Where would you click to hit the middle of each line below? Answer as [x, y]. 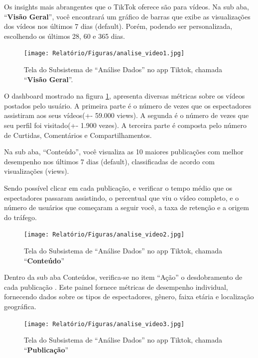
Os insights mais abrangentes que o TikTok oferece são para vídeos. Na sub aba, [127, 6]
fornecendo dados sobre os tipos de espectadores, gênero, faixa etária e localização [129, 297]
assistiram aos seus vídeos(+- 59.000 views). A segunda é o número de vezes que [127, 115]
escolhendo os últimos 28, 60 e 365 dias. [64, 36]
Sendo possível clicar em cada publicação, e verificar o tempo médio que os [118, 187]
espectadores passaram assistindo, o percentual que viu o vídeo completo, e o [122, 197]
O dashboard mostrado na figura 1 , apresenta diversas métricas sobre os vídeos [125, 96]
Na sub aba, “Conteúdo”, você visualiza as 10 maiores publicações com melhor [124, 152]
